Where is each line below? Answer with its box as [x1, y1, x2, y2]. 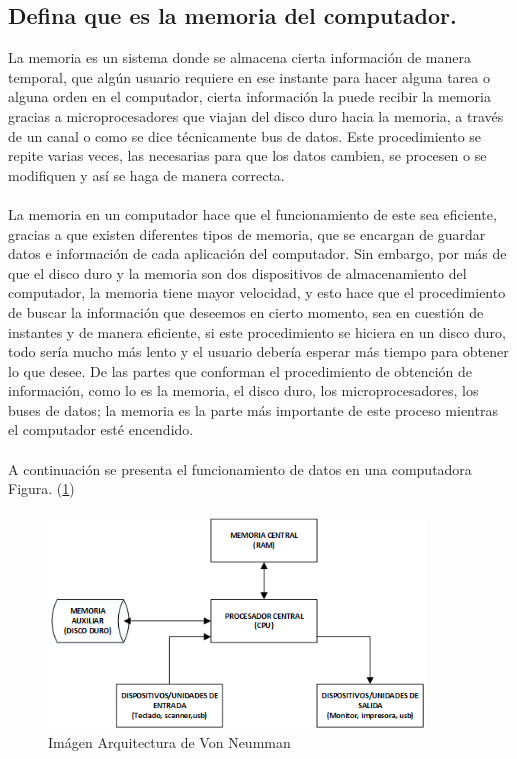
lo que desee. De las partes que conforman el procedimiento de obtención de [8, 360, 473, 381]
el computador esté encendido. [8, 419, 194, 440]
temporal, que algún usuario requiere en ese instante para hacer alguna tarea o [8, 66, 490, 87]
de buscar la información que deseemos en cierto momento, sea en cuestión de [8, 301, 484, 322]
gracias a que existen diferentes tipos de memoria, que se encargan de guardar [8, 223, 486, 244]
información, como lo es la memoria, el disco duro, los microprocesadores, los [8, 380, 479, 401]
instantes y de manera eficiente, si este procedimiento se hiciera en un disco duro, [8, 321, 506, 342]
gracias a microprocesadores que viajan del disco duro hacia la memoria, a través [8, 105, 504, 126]
